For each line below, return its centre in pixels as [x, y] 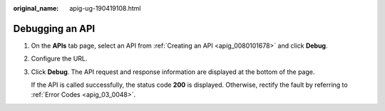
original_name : [36, 8]
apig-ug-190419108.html [105, 8]
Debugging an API [54, 28]
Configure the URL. [59, 59]
